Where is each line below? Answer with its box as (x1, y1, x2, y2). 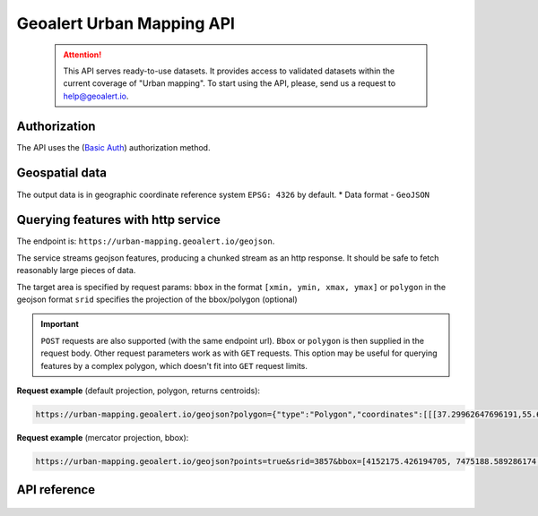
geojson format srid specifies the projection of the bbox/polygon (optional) (16, 294, 298, 305)
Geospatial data (16, 166, 108, 181)
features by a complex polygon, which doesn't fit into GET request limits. (40, 360, 308, 371)
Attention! (63, 49, 102, 60)
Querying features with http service (16, 212, 221, 228)
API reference (16, 482, 96, 497)
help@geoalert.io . (63, 90, 129, 101)
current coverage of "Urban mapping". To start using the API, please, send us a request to (63, 78, 396, 89)
